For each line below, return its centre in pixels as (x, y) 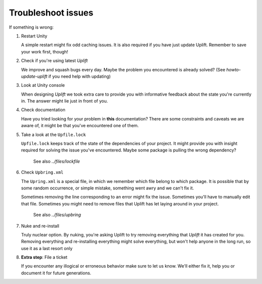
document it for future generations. (56, 273)
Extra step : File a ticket (44, 257)
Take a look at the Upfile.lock (53, 134)
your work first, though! (45, 51)
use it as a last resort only (47, 248)
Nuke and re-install (40, 226)
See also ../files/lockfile (57, 161)
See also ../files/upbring (57, 215)
